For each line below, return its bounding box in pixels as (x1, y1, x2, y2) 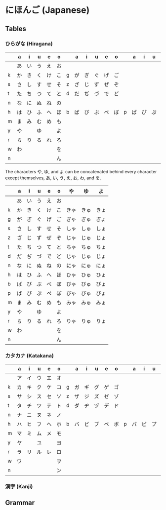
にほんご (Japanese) (5, 4, 90, 16)
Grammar (5, 499, 35, 507)
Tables (5, 24, 26, 33)
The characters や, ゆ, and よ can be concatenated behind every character (5, 168, 157, 174)
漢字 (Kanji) (5, 483, 33, 490)
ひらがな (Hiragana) (5, 40, 53, 47)
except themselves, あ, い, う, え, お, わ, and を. (5, 175, 101, 181)
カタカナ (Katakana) (5, 352, 54, 359)
